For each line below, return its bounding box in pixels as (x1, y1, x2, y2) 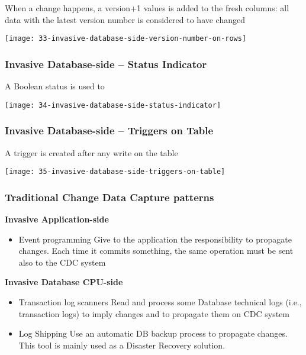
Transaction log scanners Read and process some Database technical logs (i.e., (18, 295, 302, 308)
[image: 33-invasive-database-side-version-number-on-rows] (5, 34, 247, 43)
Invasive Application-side (5, 213, 109, 225)
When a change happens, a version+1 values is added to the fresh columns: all (5, 2, 289, 14)
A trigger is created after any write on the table (5, 146, 178, 159)
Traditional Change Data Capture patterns (5, 189, 214, 204)
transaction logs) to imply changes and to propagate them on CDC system (18, 307, 289, 319)
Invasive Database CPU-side (5, 276, 123, 288)
